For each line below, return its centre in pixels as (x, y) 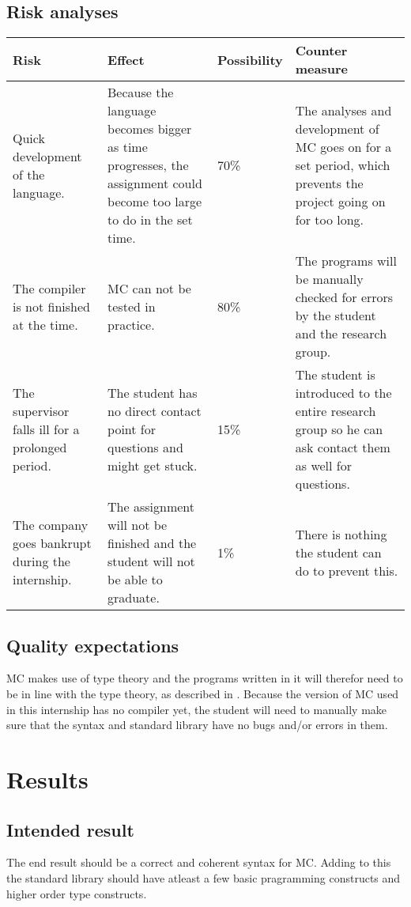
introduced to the (343, 393)
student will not (151, 561)
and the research (341, 334)
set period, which (343, 165)
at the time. (45, 324)
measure (321, 69)
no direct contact (155, 411)
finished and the (152, 543)
